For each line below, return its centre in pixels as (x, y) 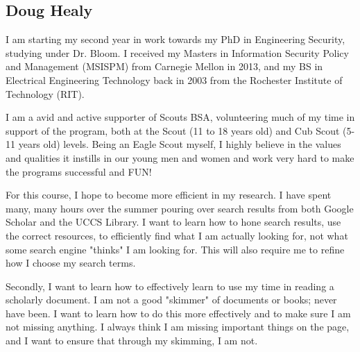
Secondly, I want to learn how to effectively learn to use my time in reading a (170, 286)
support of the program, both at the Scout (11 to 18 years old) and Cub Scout (173, 130)
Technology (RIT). (45, 93)
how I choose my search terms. (71, 263)
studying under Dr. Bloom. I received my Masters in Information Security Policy (177, 52)
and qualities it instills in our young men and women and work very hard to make (180, 157)
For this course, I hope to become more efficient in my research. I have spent (169, 195)
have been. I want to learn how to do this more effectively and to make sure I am (178, 313)
